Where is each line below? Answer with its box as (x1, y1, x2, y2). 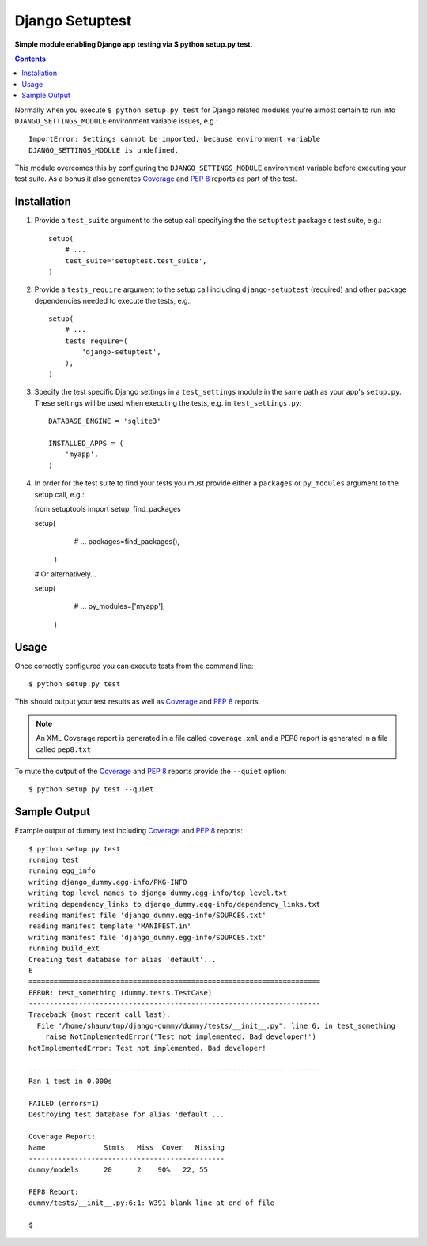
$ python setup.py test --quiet (28, 785, 154, 794)
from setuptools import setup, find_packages (34, 504, 181, 513)
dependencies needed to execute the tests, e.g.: (34, 296, 193, 305)
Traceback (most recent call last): (28, 1010, 171, 1019)
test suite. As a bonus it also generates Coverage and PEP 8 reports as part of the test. (14, 174, 297, 183)
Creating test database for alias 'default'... (28, 955, 217, 964)
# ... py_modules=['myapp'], (74, 602, 165, 611)
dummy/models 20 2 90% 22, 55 (28, 1165, 209, 1174)
